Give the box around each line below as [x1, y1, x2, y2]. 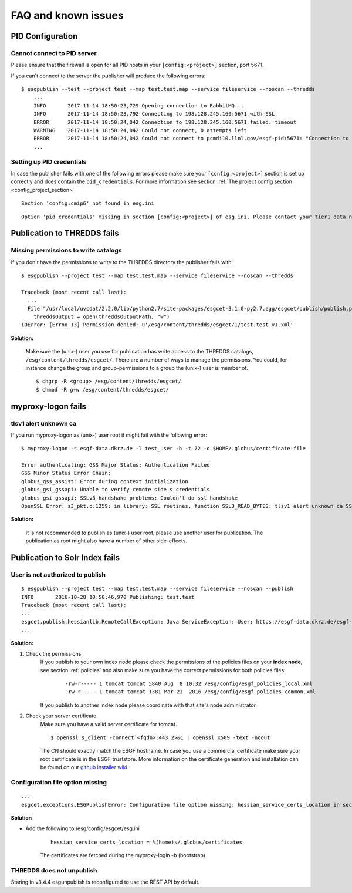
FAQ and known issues [11, 9, 124, 22]
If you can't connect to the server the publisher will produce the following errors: [11, 72, 206, 79]
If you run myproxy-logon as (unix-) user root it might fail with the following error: [11, 432, 208, 439]
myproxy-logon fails [11, 401, 87, 411]
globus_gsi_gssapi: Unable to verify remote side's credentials [21, 486, 211, 493]
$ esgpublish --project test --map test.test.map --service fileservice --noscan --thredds [21, 272, 293, 279]
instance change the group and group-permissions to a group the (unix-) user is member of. [25, 364, 249, 371]
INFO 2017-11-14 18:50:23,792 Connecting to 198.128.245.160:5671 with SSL [33, 110, 275, 117]
